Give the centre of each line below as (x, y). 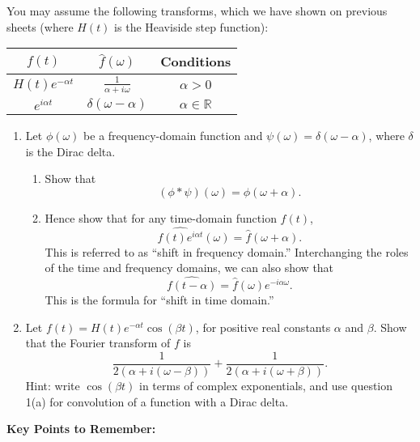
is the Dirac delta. (70, 151)
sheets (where (40, 26)
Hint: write (53, 385)
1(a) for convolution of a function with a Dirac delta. (157, 401)
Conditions (196, 62)
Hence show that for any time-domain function (161, 217)
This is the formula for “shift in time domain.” (159, 300)
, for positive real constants (263, 327)
